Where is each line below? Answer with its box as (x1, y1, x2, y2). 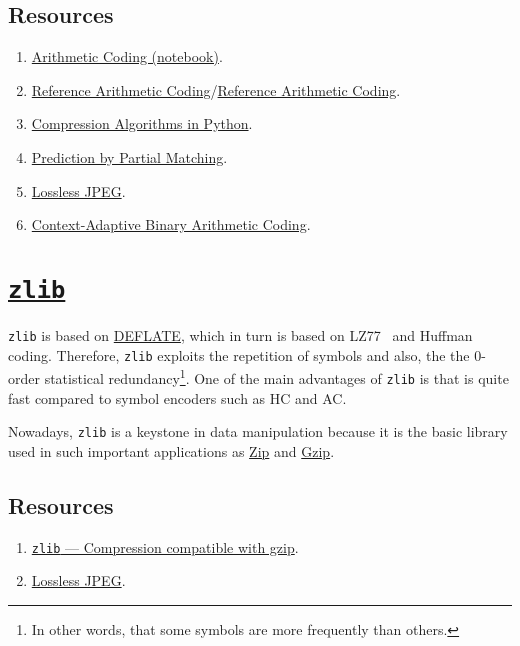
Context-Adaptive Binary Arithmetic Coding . (31, 214, 311, 235)
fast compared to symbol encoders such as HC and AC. (8, 387, 347, 408)
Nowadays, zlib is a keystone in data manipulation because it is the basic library (8, 421, 508, 442)
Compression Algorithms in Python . (31, 113, 253, 134)
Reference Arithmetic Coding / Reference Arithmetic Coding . (31, 79, 401, 100)
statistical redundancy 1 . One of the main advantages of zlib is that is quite (44, 365, 509, 388)
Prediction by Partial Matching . (31, 146, 228, 167)
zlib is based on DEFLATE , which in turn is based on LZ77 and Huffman (8, 325, 473, 346)
